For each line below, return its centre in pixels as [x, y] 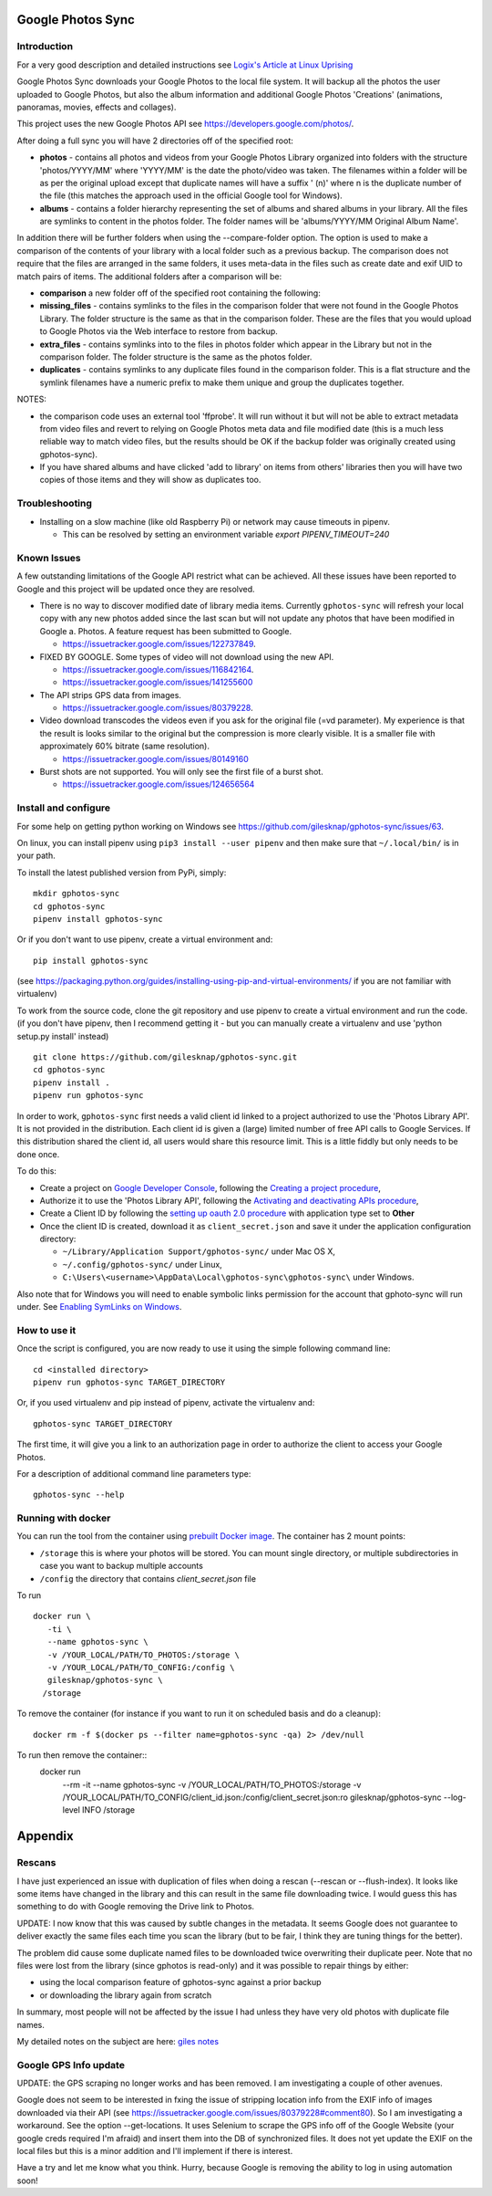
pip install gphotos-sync [91, 960]
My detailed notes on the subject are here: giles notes [118, 2041]
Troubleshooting [55, 504]
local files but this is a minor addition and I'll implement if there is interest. [155, 2151]
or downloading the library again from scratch [126, 1995]
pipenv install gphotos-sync [98, 919]
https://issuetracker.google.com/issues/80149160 [156, 758]
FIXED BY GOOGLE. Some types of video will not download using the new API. [187, 656]
